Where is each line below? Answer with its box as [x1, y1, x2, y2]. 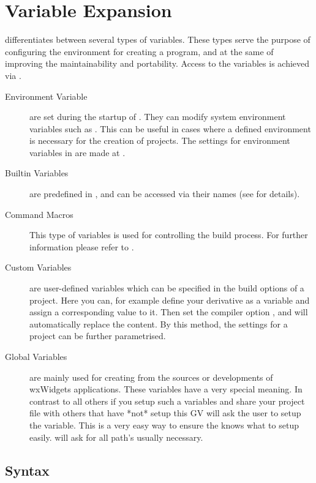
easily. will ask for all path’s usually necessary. [29, 430, 203, 443]
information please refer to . [29, 240, 134, 253]
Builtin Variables [5, 167, 69, 179]
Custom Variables [5, 261, 72, 274]
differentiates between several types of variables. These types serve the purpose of [5, 33, 310, 46]
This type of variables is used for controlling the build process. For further [29, 228, 308, 241]
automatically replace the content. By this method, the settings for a [29, 317, 288, 330]
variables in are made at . [29, 146, 126, 159]
